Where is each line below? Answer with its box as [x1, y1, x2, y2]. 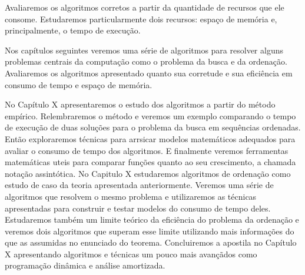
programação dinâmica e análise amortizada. [5, 259, 165, 271]
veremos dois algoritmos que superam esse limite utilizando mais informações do [5, 224, 294, 237]
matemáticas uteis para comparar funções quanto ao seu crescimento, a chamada [5, 156, 296, 168]
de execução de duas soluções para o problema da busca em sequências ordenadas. [5, 121, 301, 133]
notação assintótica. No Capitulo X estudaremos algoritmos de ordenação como [5, 167, 291, 179]
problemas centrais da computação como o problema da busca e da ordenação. [5, 55, 287, 68]
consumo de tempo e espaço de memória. [5, 78, 152, 90]
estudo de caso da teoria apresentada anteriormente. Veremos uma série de [5, 179, 274, 191]
